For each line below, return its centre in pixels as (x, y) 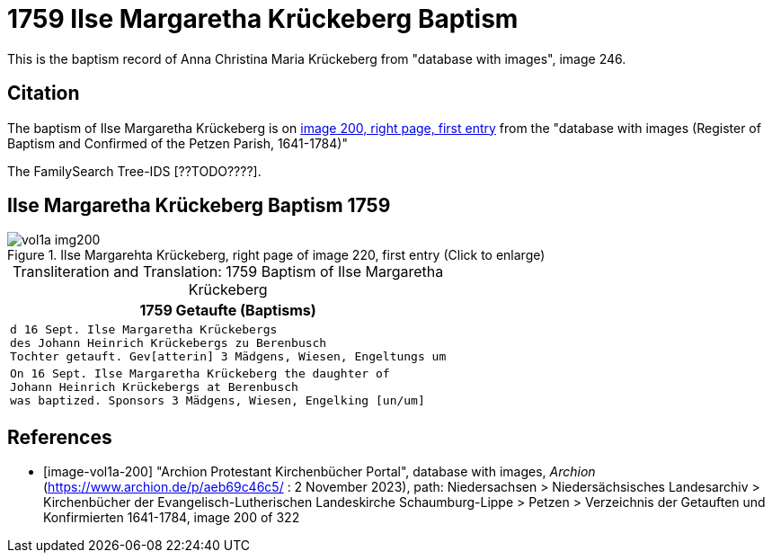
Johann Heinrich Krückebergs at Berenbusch (154, 387)
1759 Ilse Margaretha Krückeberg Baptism (263, 19)
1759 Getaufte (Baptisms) (228, 311)
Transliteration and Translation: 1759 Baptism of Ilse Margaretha (228, 272)
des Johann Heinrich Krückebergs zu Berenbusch (169, 343)
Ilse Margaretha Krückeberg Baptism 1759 (199, 206)
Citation (44, 93)
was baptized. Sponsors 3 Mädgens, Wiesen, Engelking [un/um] (217, 401)
